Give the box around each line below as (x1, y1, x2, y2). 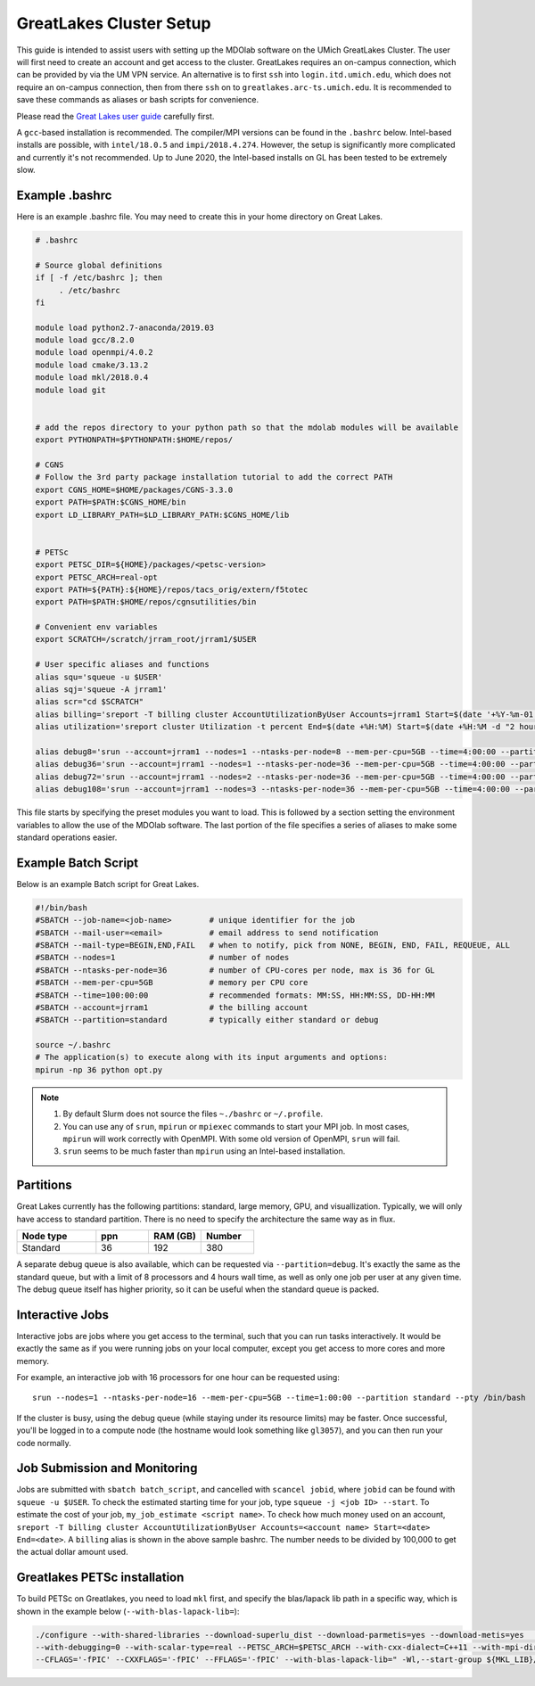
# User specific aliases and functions (35, 660, 210, 670)
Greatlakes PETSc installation (16, 1570, 185, 1585)
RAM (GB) (152, 1230, 196, 1243)
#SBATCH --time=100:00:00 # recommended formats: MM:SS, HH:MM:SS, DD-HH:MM (35, 990, 436, 1000)
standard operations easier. (16, 832, 118, 843)
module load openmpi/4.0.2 (35, 348, 153, 358)
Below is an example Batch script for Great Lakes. (16, 878, 200, 889)
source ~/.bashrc (35, 1040, 111, 1050)
